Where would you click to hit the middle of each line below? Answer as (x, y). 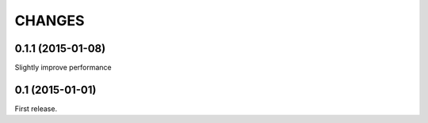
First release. (36, 108)
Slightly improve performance (63, 68)
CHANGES (50, 20)
